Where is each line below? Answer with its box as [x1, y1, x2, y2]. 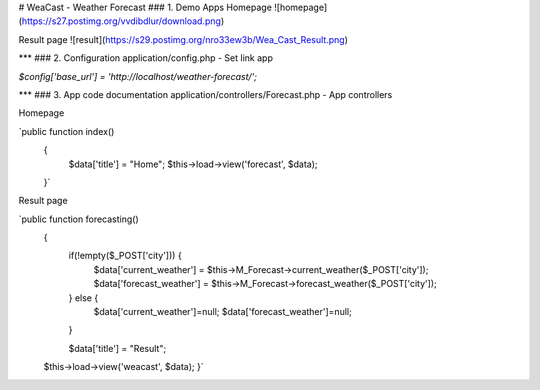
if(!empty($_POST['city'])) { [68, 250, 182, 262]
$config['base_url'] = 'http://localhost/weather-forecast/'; [18, 70, 257, 82]
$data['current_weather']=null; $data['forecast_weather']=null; [93, 306, 352, 318]
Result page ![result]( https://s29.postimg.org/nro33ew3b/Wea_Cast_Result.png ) [18, 33, 349, 45]
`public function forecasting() [18, 213, 139, 225]
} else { [68, 291, 99, 304]
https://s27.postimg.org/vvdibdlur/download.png [21, 15, 222, 27]
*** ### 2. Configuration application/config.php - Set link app [18, 52, 274, 64]
